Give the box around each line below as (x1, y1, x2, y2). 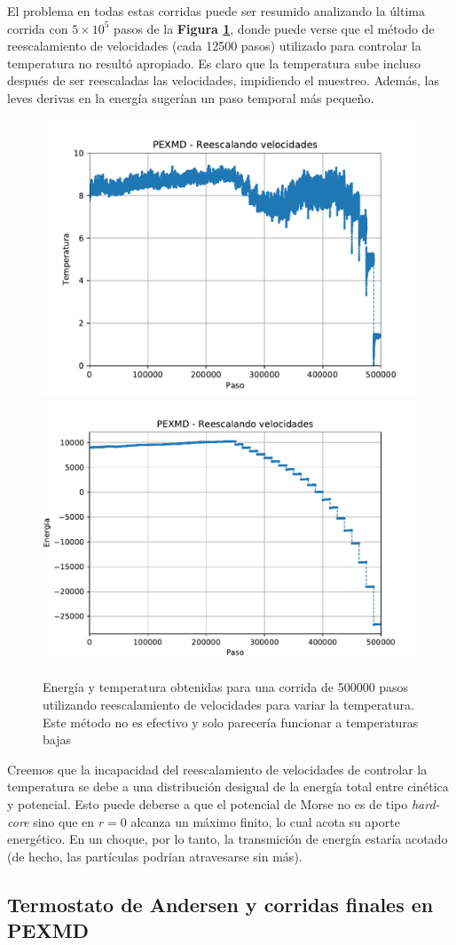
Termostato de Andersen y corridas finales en (7, 890, 434, 917)
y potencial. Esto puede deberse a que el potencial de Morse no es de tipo (7, 795, 408, 814)
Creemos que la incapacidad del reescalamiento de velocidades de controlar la (7, 759, 428, 778)
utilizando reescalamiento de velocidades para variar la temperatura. (43, 695, 414, 714)
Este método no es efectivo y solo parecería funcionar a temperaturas (43, 712, 419, 731)
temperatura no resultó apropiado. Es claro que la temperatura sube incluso (7, 53, 421, 72)
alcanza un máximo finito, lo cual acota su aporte (130, 812, 400, 830)
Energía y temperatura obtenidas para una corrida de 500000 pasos (43, 678, 409, 696)
